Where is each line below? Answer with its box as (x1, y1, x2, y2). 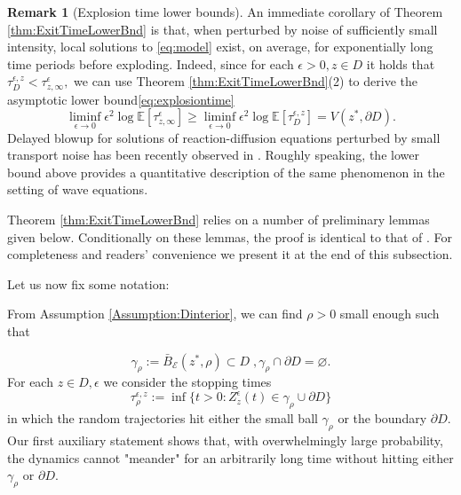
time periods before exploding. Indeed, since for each (7, 54, 294, 73)
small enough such (339, 304, 440, 323)
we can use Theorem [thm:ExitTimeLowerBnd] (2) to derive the (74, 72, 417, 90)
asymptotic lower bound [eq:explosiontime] (7, 90, 234, 108)
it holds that (366, 54, 435, 73)
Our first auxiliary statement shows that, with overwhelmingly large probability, (7, 431, 443, 450)
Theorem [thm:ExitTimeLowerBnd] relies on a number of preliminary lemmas (7, 210, 430, 229)
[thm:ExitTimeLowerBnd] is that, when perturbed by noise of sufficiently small (7, 20, 438, 38)
